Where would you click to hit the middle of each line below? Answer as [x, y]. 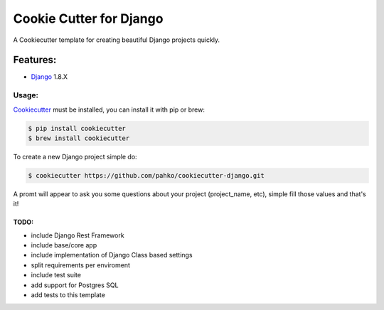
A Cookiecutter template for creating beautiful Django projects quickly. [117, 40]
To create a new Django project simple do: [75, 156]
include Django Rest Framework [78, 235]
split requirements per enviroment [81, 265]
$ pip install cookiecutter [77, 128]
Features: [35, 60]
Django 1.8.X [49, 77]
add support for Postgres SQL [75, 285]
